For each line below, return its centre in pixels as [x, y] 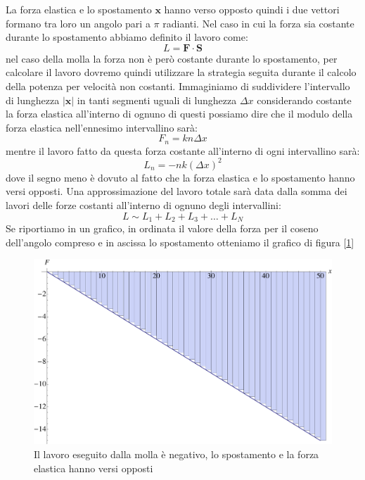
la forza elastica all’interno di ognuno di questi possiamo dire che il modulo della [179, 114]
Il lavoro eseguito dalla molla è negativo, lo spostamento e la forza [177, 454]
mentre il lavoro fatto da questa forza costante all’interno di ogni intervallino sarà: [183, 150]
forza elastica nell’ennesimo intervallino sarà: [102, 127]
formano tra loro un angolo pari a [78, 23]
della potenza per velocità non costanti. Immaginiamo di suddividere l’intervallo [178, 86]
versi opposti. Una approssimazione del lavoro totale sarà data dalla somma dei [177, 191]
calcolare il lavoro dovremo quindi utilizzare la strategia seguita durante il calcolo [181, 72]
